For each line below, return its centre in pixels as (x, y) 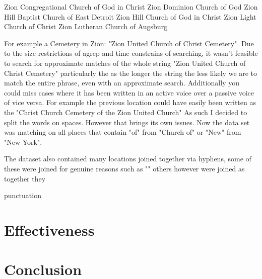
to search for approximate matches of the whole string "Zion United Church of (125, 63)
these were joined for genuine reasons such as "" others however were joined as (124, 168)
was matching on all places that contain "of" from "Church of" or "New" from (123, 132)
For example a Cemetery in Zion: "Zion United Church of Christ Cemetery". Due (129, 43)
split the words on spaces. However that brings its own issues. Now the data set (127, 122)
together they (25, 178)
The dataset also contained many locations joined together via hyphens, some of (128, 159)
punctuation (23, 195)
